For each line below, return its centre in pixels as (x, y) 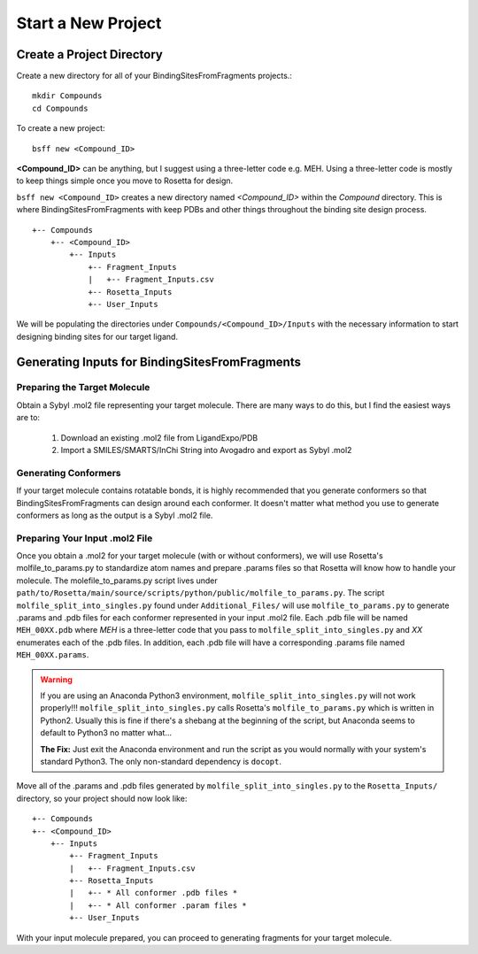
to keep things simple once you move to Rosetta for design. (125, 181)
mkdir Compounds (67, 96)
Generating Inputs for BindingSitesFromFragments (158, 362)
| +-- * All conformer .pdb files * (154, 893)
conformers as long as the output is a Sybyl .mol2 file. (115, 515)
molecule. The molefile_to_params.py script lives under (117, 581)
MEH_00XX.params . (53, 655)
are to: (28, 418)
